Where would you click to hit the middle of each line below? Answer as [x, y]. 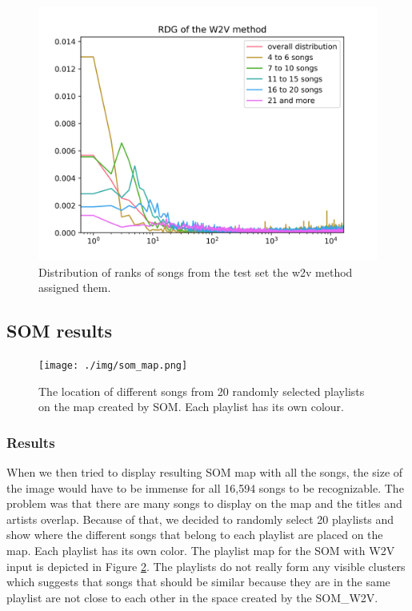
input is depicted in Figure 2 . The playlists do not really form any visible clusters [206, 566]
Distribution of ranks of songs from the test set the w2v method [196, 272]
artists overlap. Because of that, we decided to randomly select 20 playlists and [200, 519]
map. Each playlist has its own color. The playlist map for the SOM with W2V [201, 551]
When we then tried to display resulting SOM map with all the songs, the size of [205, 472]
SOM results [60, 331]
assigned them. [75, 288]
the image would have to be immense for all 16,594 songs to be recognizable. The [205, 487]
